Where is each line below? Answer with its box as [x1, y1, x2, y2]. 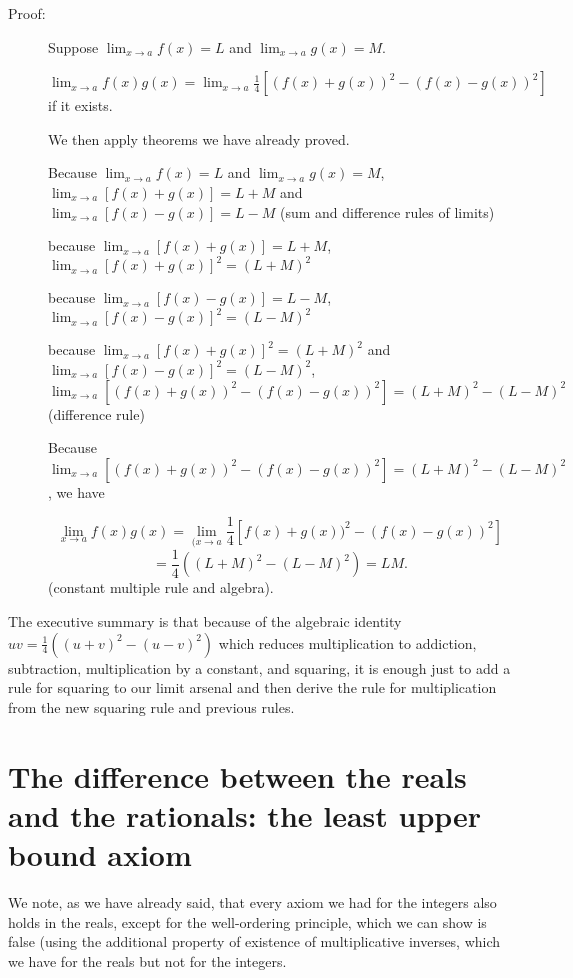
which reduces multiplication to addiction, [218, 632, 477, 653]
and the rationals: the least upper [8, 794, 482, 835]
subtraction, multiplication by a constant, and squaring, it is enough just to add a [8, 657, 511, 678]
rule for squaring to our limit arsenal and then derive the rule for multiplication [8, 677, 497, 698]
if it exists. [48, 95, 113, 116]
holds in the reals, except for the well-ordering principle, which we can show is [8, 911, 487, 932]
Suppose [48, 36, 99, 57]
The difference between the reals [8, 755, 467, 796]
